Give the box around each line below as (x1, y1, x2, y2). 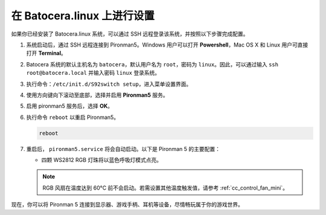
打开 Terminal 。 (26, 50, 66, 57)
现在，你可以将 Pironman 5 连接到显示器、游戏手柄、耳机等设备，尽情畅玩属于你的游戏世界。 (11, 201, 244, 208)
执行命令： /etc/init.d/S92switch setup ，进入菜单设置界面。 (26, 80, 192, 88)
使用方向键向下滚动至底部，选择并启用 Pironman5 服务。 (26, 91, 168, 98)
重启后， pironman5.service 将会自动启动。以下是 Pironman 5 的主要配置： (26, 145, 220, 152)
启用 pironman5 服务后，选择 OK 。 (26, 103, 113, 110)
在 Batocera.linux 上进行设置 (11, 9, 155, 22)
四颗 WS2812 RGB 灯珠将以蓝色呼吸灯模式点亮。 (41, 156, 162, 164)
